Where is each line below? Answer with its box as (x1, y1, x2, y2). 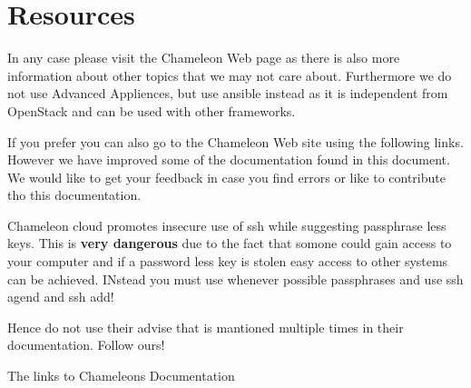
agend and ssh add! (7, 287, 114, 306)
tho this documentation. (7, 185, 142, 204)
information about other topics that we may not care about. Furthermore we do (7, 65, 452, 85)
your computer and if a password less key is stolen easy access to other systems (7, 252, 448, 271)
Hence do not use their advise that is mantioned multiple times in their (7, 317, 404, 336)
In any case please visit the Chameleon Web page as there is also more (7, 48, 400, 67)
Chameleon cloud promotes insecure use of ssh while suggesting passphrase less (7, 215, 446, 234)
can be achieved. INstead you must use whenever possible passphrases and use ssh (7, 269, 464, 288)
